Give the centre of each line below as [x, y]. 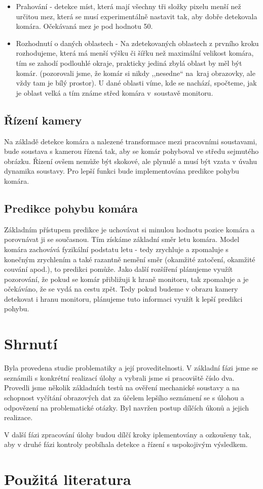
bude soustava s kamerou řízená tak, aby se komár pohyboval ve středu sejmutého [131, 151]
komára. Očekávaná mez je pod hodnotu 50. [84, 26]
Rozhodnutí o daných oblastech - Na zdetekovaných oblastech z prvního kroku [137, 43]
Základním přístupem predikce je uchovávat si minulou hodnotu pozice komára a [129, 229]
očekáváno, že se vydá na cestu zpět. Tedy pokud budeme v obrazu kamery [121, 289]
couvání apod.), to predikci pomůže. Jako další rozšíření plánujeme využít [119, 269]
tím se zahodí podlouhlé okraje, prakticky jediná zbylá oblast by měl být [129, 63]
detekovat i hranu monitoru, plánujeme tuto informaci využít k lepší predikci [123, 298]
